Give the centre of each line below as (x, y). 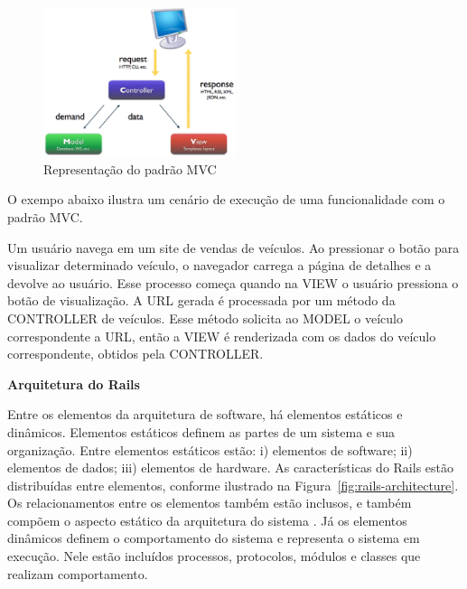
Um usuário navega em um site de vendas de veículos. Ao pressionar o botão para (233, 247)
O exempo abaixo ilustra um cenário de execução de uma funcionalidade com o (226, 199)
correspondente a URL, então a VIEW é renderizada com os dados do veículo (222, 336)
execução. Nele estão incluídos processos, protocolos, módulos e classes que (214, 556)
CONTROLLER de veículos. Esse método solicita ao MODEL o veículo (205, 318)
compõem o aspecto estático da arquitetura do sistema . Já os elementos (207, 520)
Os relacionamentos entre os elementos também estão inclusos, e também (210, 503)
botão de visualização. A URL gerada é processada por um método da (201, 300)
